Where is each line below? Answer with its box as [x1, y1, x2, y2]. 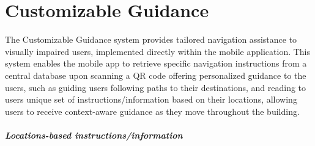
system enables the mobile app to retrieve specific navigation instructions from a [5, 57, 307, 70]
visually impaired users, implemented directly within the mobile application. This [5, 45, 311, 57]
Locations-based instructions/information [5, 128, 183, 141]
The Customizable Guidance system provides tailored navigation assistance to [5, 33, 297, 46]
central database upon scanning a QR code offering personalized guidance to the [5, 68, 306, 81]
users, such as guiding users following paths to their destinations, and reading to [5, 81, 306, 93]
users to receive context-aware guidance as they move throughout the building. [5, 104, 300, 117]
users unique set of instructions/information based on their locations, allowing [5, 93, 297, 106]
